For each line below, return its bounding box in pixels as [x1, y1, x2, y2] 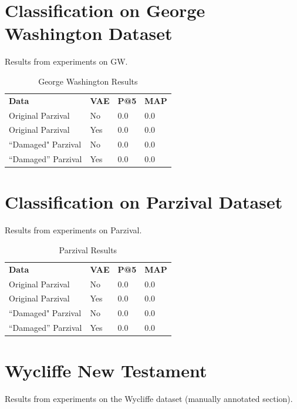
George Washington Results [38, 75, 138, 87]
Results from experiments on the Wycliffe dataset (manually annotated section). [5, 393, 293, 405]
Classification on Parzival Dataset [5, 190, 283, 214]
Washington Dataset [5, 21, 173, 45]
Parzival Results [59, 243, 117, 256]
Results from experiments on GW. [5, 55, 128, 68]
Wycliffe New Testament [5, 358, 207, 383]
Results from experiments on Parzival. [5, 224, 142, 236]
